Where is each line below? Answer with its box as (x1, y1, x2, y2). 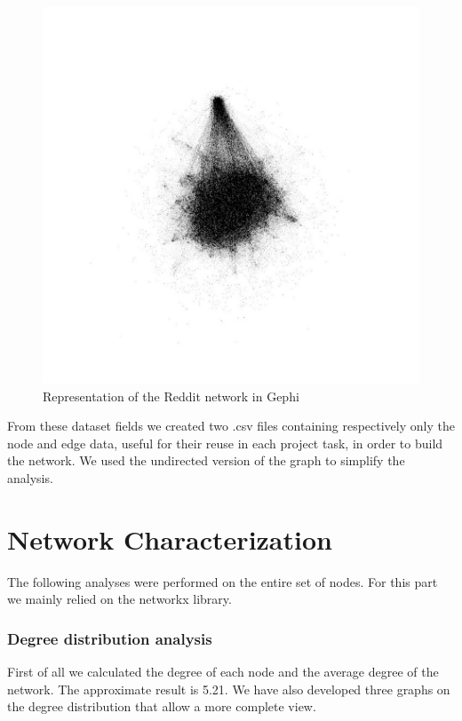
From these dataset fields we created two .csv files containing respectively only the (7, 416, 455, 435)
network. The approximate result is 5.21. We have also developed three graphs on (7, 679, 450, 698)
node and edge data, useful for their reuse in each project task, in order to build (7, 433, 443, 452)
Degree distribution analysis (7, 627, 212, 649)
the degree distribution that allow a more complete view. (7, 697, 316, 716)
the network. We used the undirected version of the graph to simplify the (7, 451, 405, 470)
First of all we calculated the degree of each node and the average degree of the (7, 662, 439, 681)
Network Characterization (7, 520, 332, 557)
